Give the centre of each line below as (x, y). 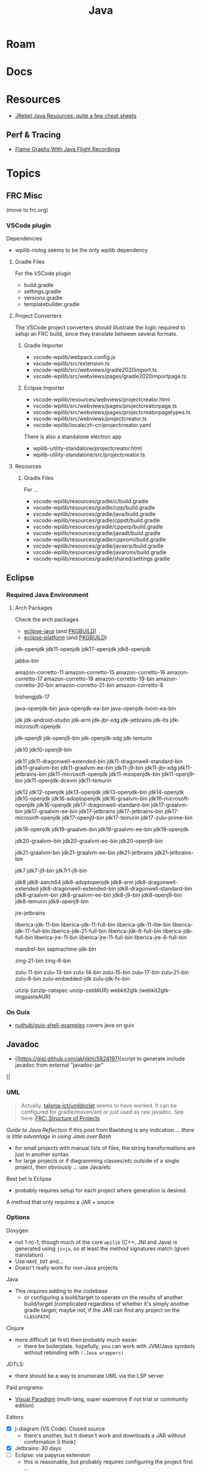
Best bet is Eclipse (29, 1178)
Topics (23, 173)
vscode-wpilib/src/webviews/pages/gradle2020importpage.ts (110, 377)
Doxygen (17, 1230)
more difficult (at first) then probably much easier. (76, 1339)
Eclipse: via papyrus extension (52, 1455)
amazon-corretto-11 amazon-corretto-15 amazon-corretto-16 (90, 673)
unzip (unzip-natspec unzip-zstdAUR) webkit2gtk (76, 990)
